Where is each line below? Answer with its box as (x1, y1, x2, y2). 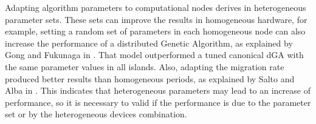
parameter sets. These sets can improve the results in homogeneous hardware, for (5, 13, 307, 25)
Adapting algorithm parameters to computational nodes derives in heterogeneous (5, 1, 306, 13)
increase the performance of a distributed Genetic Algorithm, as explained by (5, 36, 293, 49)
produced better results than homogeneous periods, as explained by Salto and (5, 72, 295, 85)
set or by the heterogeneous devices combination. (5, 108, 187, 120)
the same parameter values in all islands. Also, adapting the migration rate (5, 60, 284, 73)
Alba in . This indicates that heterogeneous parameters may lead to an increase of (5, 84, 311, 97)
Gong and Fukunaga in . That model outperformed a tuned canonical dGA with (5, 48, 304, 61)
